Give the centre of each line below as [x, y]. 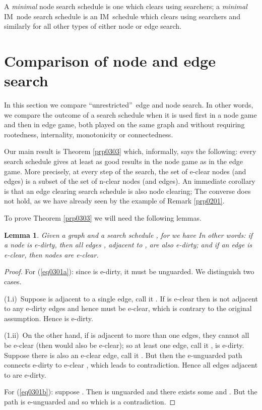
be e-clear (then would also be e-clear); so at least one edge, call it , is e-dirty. [124, 345]
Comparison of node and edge [110, 60]
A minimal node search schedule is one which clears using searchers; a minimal [126, 6]
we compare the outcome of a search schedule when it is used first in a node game [130, 114]
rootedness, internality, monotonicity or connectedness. [89, 134]
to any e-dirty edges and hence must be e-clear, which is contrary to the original [128, 308]
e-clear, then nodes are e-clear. [51, 254]
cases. [13, 281]
